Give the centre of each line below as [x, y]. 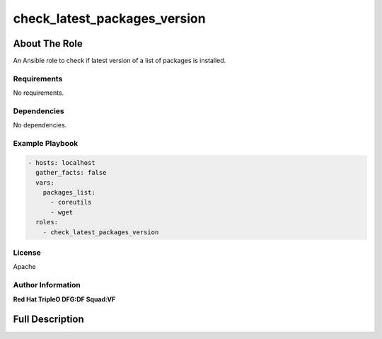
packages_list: [69, 193]
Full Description [48, 320]
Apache [24, 267]
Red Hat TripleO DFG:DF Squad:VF [64, 299]
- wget [62, 212]
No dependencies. [40, 125]
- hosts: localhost [62, 162]
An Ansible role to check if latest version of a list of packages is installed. [120, 61]
